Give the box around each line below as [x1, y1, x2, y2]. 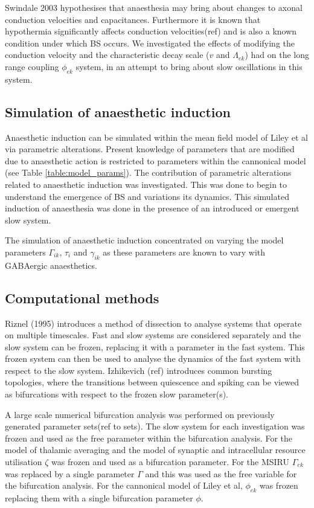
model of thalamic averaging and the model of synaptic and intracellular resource [5, 443, 306, 456]
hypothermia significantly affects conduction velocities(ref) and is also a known [5, 25, 297, 37]
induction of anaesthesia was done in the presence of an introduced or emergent [5, 202, 300, 214]
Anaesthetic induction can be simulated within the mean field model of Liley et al [5, 130, 309, 143]
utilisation [5, 455, 42, 468]
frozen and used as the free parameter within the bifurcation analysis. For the [5, 431, 292, 444]
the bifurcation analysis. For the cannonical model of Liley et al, [5, 479, 243, 492]
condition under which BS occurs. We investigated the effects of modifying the [5, 36, 295, 49]
